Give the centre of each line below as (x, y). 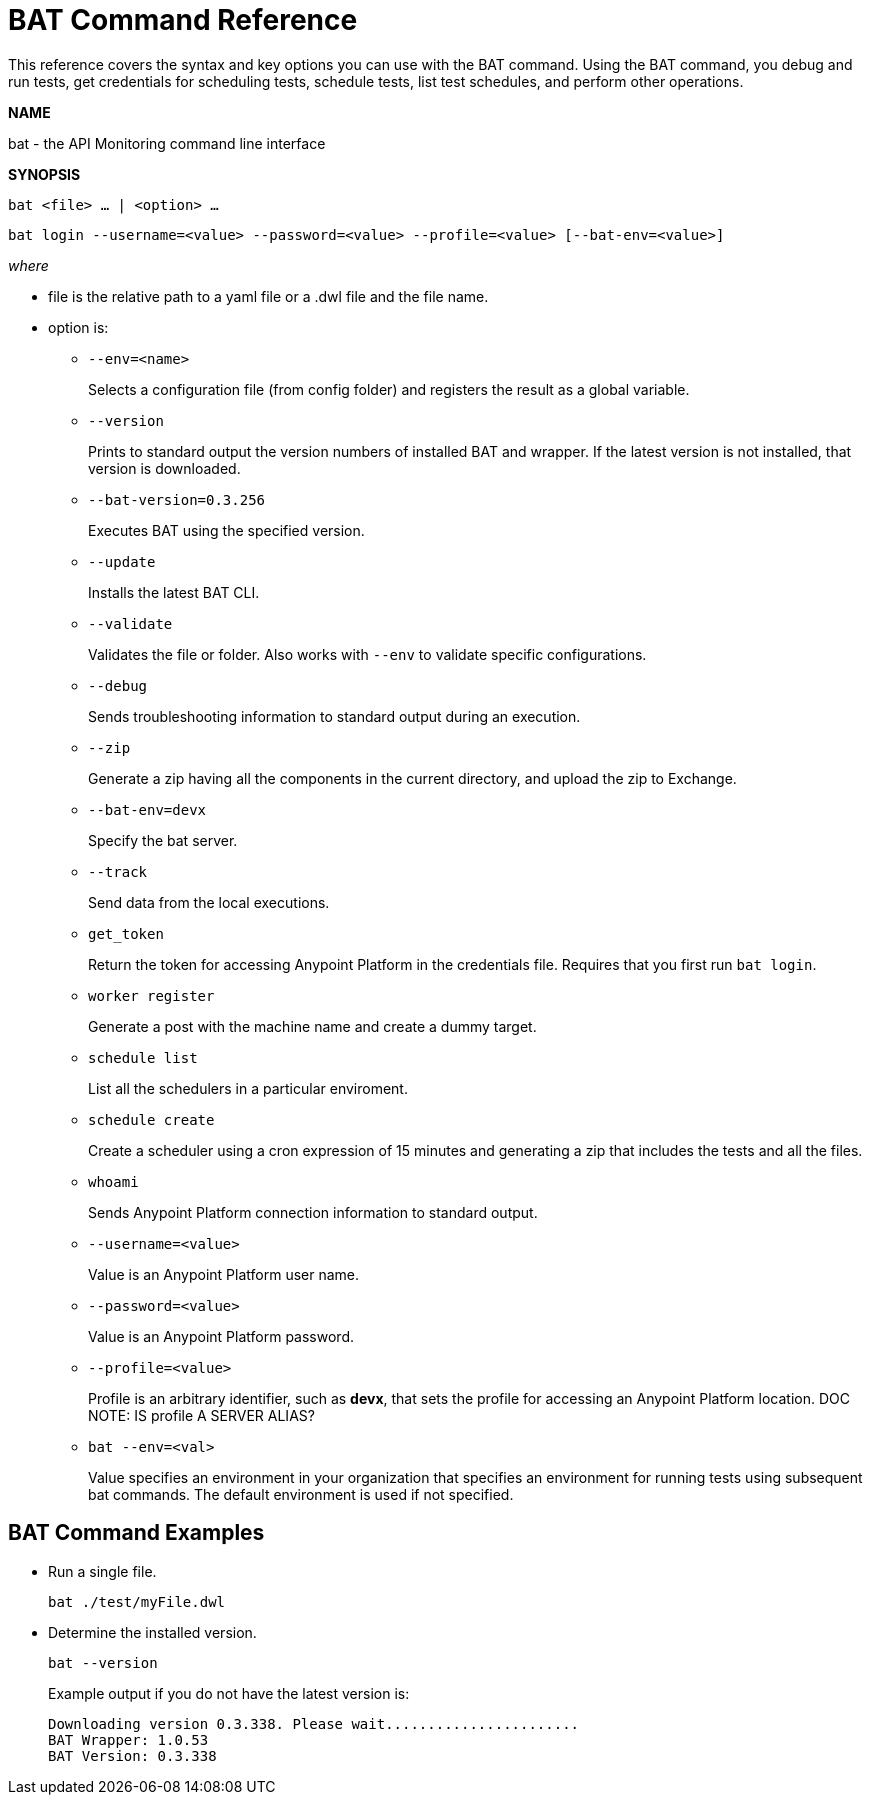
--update (122, 561)
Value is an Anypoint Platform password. (221, 1336)
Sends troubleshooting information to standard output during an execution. (334, 716)
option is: (78, 327)
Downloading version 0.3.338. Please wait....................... (314, 1723)
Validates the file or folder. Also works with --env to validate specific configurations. (367, 654)
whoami (113, 1181)
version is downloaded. (164, 468)
